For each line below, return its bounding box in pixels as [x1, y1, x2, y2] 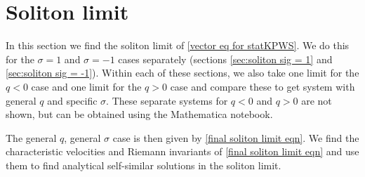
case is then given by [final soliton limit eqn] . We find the [112, 130, 359, 145]
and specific [47, 93, 98, 107]
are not [301, 93, 332, 107]
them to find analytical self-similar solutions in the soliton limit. [6, 157, 281, 172]
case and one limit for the [31, 79, 142, 93]
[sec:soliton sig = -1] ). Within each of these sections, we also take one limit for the [6, 65, 359, 80]
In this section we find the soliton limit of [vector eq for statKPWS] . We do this [6, 38, 350, 53]
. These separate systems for [106, 93, 228, 107]
